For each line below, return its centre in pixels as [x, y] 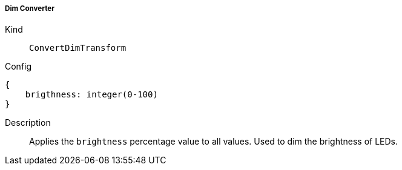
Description [28, 123]
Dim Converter [30, 8]
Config [18, 67]
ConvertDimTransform [78, 48]
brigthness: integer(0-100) [91, 95]
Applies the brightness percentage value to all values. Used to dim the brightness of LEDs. [214, 142]
